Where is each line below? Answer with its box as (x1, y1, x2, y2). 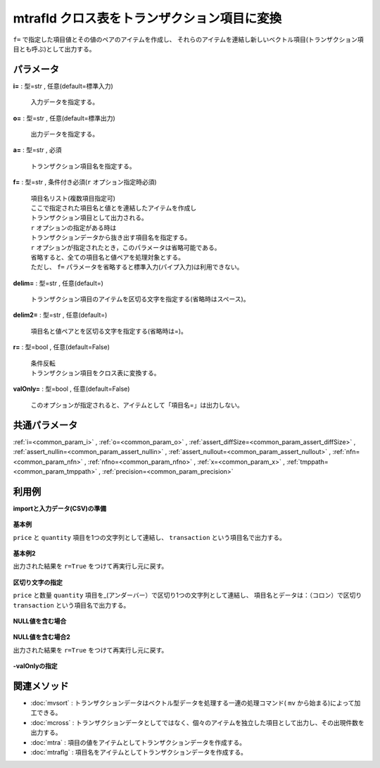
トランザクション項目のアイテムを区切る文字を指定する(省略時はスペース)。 (30, 295, 250, 303)
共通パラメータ (13, 419, 78, 431)
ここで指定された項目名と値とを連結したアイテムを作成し (30, 203, 197, 212)
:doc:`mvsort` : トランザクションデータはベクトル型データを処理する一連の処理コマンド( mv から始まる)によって (30, 699, 355, 707)
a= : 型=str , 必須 (13, 146, 62, 154)
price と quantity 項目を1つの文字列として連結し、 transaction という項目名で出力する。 (13, 533, 286, 541)
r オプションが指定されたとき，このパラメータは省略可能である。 (30, 243, 221, 251)
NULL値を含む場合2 (13, 633, 70, 641)
